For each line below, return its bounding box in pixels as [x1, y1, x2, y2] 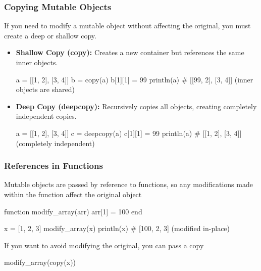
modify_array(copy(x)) [4, 257, 76, 267]
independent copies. [16, 111, 77, 121]
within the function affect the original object [4, 189, 142, 199]
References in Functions [4, 159, 103, 172]
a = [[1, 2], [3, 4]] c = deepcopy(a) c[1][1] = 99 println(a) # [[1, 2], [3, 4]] [16, 127, 242, 138]
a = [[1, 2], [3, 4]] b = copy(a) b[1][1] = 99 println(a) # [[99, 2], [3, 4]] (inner [16, 74, 253, 84]
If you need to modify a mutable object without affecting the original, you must [4, 20, 251, 31]
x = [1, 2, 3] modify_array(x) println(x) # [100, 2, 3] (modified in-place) [4, 223, 230, 234]
